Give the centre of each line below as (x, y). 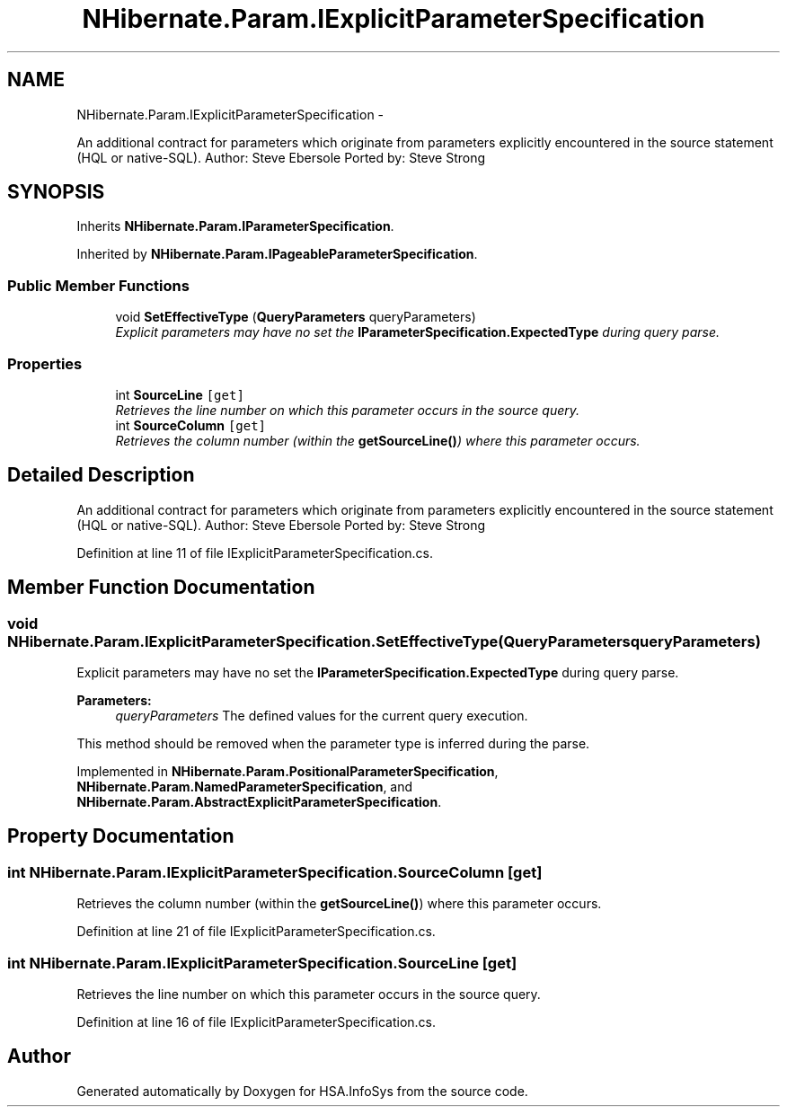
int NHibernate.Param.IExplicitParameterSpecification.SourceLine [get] (262, 963)
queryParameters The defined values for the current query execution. (322, 716)
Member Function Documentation (161, 588)
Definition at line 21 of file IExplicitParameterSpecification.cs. (256, 932)
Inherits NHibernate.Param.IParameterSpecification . (235, 226)
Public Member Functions (98, 285)
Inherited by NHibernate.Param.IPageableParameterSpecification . (277, 254)
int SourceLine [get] (180, 394)
